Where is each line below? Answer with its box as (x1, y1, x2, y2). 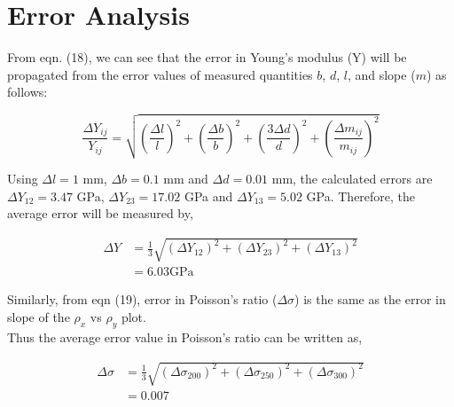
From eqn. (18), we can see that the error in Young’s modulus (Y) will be (7, 48, 407, 67)
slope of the (7, 308, 70, 326)
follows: (7, 82, 48, 101)
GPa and (184, 186, 233, 205)
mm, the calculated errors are (271, 169, 433, 188)
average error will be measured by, (7, 204, 193, 223)
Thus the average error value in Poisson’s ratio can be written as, (7, 327, 363, 346)
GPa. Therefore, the (306, 186, 416, 205)
